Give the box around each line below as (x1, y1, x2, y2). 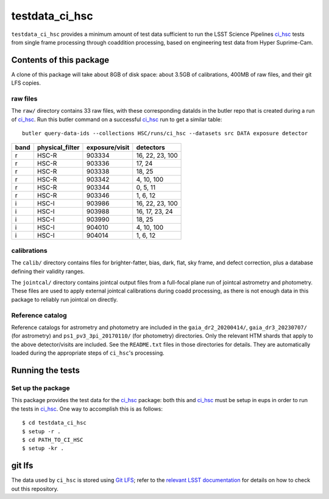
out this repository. (11, 485, 59, 492)
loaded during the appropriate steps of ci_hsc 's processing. (11, 349, 164, 356)
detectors (136, 143, 166, 152)
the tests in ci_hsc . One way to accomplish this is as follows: (11, 405, 163, 412)
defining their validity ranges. (11, 267, 85, 275)
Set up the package (11, 384, 70, 392)
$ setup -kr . (22, 445, 64, 452)
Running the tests (11, 365, 80, 375)
